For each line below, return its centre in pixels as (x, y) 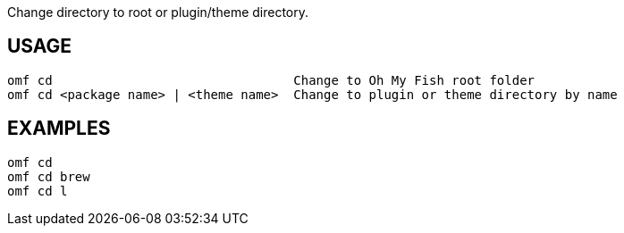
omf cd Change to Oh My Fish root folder (271, 80)
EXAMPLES (59, 129)
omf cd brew (49, 176)
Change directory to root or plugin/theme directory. (158, 12)
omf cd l (38, 191)
